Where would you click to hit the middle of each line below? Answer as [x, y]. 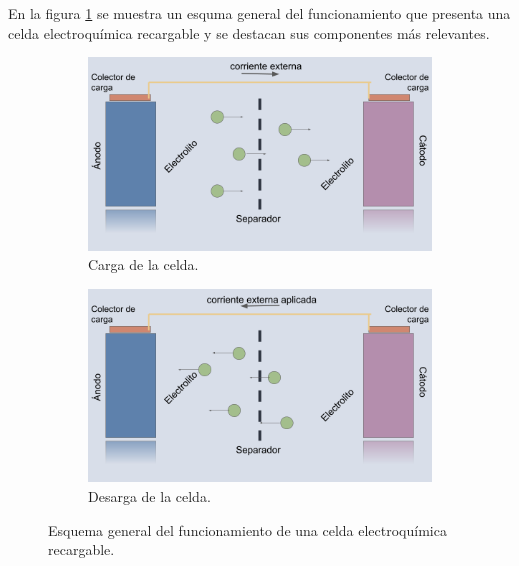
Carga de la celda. [143, 264]
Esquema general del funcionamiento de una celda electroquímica [247, 529]
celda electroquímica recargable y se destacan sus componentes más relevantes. [249, 32]
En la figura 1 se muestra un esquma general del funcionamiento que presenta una [259, 13]
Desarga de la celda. [149, 495]
